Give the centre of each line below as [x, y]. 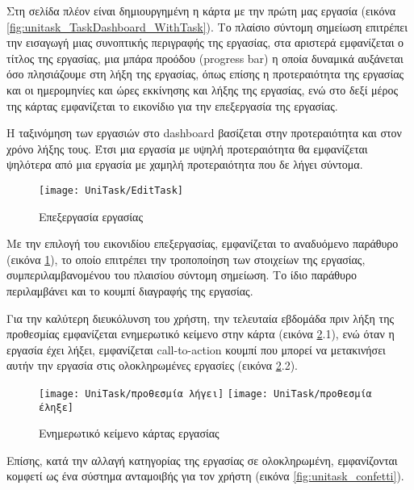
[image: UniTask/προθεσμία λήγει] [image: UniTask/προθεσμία [205, 394]
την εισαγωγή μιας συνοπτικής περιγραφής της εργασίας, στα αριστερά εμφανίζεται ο [205, 42]
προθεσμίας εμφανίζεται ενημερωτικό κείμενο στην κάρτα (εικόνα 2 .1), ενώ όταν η [201, 334]
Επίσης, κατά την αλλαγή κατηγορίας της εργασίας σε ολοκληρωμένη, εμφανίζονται [202, 460]
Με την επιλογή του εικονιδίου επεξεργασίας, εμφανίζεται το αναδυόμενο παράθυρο [203, 243]
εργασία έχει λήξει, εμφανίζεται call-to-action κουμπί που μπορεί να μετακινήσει [196, 349]
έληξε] [56, 407]
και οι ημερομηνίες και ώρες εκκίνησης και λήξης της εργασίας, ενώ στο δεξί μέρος [203, 89]
